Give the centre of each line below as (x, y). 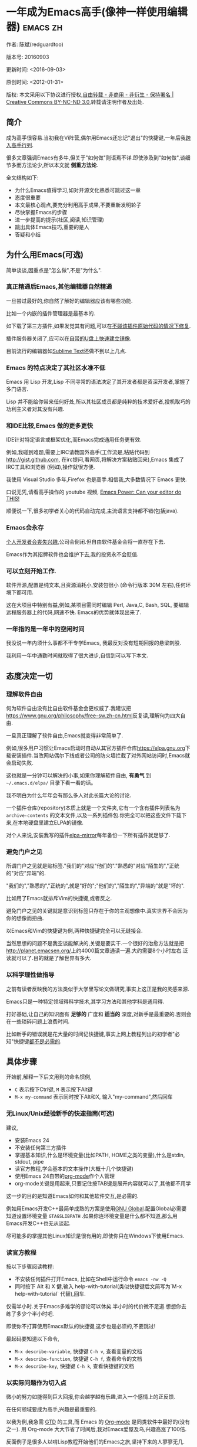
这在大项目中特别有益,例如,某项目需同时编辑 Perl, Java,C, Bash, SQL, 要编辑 (98, 605)
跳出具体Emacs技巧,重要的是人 (52, 227)
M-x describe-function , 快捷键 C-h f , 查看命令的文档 (78, 1359)
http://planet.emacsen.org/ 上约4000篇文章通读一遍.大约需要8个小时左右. (95, 950)
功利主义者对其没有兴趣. (35, 409)
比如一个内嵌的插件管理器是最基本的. (51, 313)
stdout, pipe (29, 1161)
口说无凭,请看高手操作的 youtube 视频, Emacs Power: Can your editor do (94, 492)
